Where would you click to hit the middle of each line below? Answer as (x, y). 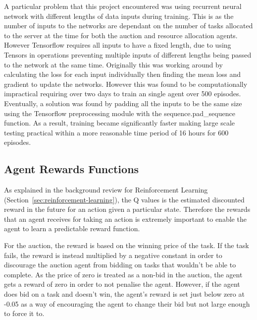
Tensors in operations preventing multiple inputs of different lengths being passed (128, 54)
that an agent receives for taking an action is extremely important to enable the (125, 219)
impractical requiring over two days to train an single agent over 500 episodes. (123, 94)
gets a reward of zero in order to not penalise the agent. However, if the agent (122, 284)
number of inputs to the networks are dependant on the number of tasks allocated (128, 26)
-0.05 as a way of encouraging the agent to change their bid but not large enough (127, 303)
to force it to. (24, 313)
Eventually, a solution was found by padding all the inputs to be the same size (123, 103)
